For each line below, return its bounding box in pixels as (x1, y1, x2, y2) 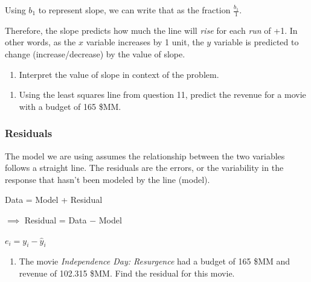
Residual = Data (24, 213, 87, 226)
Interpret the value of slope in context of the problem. (19, 68, 219, 80)
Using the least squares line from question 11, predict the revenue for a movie (19, 88, 306, 101)
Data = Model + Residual (5, 193, 103, 206)
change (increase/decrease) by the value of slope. (5, 48, 185, 60)
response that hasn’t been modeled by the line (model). (5, 173, 210, 185)
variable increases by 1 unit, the (86, 36, 204, 48)
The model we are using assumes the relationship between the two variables (5, 149, 285, 162)
